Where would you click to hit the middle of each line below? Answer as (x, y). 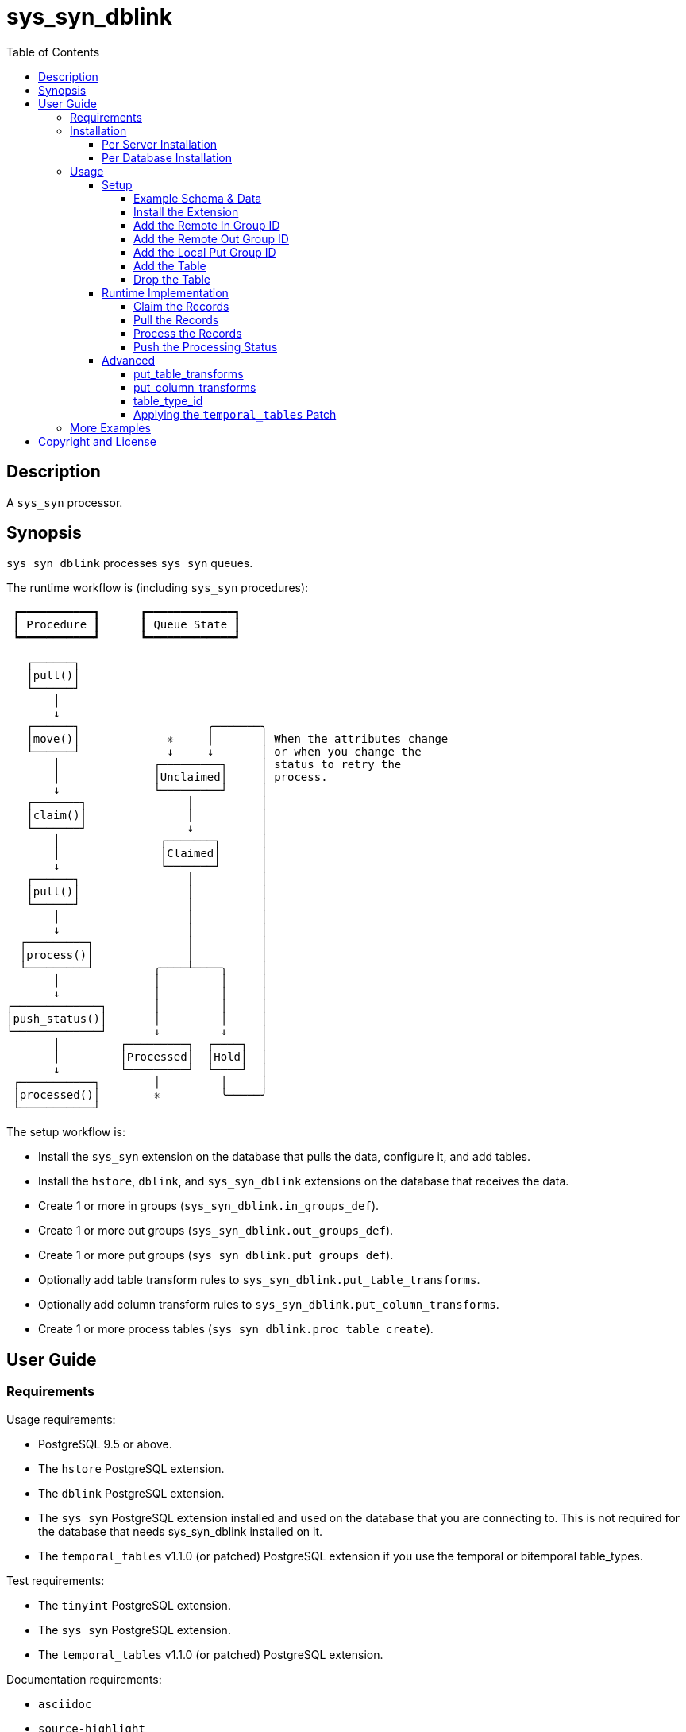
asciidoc (65, 1704)
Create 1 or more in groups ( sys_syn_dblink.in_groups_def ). (209, 1206)
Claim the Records (181, 306)
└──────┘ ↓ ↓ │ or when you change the (224, 752)
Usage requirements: (61, 1419)
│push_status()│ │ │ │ (137, 1019)
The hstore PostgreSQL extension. (131, 1468)
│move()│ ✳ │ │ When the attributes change (237, 739)
